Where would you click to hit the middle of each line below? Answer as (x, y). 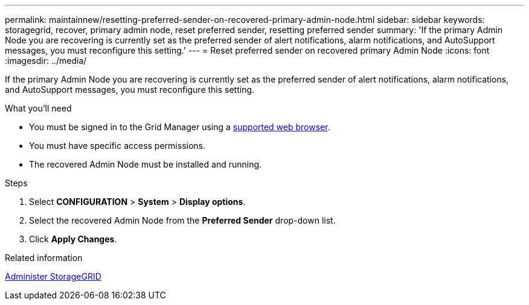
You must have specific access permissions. (117, 146)
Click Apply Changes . (73, 239)
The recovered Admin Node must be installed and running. (146, 164)
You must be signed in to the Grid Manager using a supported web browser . (180, 127)
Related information (44, 258)
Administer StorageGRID (53, 276)
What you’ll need (38, 108)
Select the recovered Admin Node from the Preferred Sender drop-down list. (182, 220)
